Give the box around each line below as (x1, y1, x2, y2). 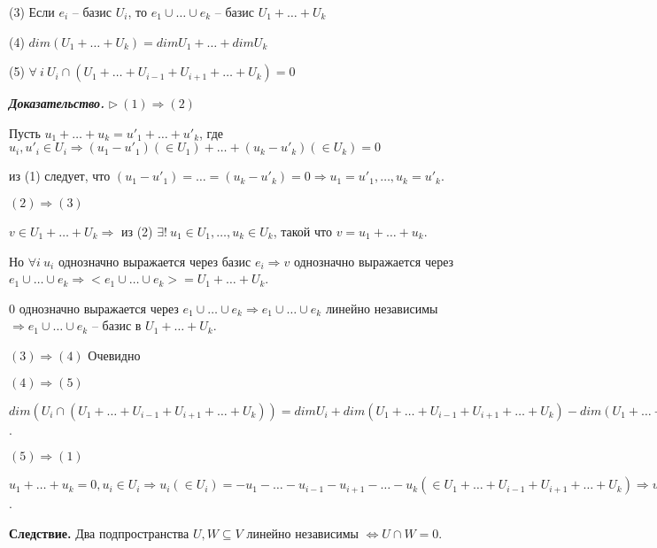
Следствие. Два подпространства (9, 523, 189, 542)
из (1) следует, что (9, 166, 111, 185)
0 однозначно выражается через (9, 298, 179, 317)
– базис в (91, 316, 142, 335)
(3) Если (9, 3, 55, 20)
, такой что (273, 221, 332, 240)
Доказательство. (9, 94, 105, 112)
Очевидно (88, 345, 141, 364)
